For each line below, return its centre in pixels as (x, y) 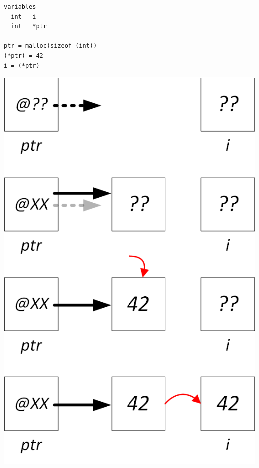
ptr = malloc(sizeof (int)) (51, 46)
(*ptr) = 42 (24, 55)
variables (20, 7)
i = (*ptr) (22, 65)
